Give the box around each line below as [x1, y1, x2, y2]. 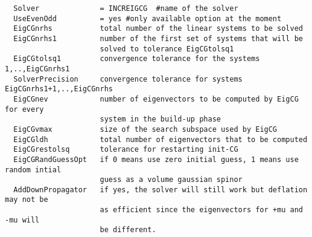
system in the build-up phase [100, 115, 221, 124]
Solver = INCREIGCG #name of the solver [13, 4, 238, 13]
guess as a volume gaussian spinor [100, 175, 243, 184]
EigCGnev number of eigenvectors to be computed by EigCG [13, 94, 299, 103]
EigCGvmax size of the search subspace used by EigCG [13, 125, 278, 134]
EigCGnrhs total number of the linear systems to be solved [13, 24, 303, 33]
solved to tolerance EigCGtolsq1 [100, 44, 234, 53]
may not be [5, 195, 48, 204]
